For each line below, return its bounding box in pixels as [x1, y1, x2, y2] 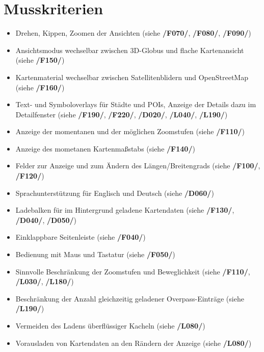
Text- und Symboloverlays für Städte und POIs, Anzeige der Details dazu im [15, 99, 256, 110]
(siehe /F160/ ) [15, 82, 65, 92]
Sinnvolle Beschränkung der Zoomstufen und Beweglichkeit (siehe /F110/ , [15, 266, 250, 276]
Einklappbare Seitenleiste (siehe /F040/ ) [15, 232, 146, 242]
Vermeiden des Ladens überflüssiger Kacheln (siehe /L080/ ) [15, 320, 205, 331]
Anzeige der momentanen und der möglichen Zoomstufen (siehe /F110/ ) [15, 126, 245, 137]
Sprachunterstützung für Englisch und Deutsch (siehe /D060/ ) [15, 187, 214, 198]
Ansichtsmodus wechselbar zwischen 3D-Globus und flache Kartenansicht [15, 44, 244, 55]
